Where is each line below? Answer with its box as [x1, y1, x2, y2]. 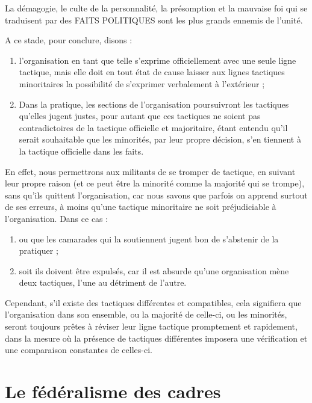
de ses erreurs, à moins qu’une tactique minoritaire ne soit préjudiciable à [5, 200, 276, 213]
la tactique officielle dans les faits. [19, 144, 144, 157]
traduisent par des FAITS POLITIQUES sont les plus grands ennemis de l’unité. [5, 13, 303, 26]
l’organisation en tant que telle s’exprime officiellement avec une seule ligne [19, 54, 296, 66]
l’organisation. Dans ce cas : [5, 212, 108, 224]
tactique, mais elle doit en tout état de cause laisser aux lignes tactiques [19, 66, 285, 78]
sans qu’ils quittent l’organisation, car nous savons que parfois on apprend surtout [5, 188, 308, 201]
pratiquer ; [19, 244, 58, 257]
